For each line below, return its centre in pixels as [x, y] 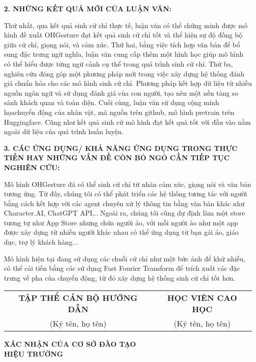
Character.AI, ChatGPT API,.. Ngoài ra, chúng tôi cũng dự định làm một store [125, 213]
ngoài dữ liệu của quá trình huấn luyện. [64, 131]
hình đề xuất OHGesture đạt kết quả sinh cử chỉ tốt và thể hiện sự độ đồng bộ [123, 35]
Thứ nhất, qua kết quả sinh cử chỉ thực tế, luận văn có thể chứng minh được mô [126, 25]
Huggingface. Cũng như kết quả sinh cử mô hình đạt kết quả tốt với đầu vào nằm [128, 122]
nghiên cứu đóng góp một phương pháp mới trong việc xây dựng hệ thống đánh [124, 73]
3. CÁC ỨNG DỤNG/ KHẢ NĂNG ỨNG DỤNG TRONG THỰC [121, 148]
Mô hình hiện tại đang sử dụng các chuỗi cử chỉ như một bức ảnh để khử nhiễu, [125, 258]
